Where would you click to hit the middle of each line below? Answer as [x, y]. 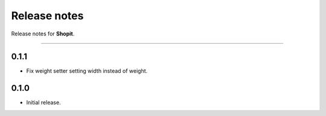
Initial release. [43, 103]
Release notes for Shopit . [43, 34]
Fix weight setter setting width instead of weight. [87, 71]
